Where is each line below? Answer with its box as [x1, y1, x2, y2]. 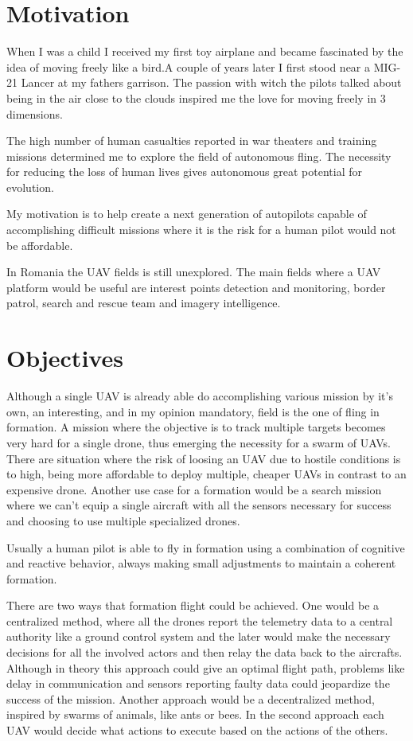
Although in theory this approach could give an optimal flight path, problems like [6, 659, 405, 676]
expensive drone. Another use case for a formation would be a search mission [6, 481, 382, 497]
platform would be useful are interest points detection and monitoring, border [6, 279, 386, 295]
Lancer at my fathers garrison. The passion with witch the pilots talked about [21, 74, 402, 91]
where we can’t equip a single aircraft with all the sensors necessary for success [6, 497, 392, 513]
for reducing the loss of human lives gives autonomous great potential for [6, 163, 362, 180]
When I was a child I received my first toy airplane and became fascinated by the [6, 43, 403, 60]
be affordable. [6, 236, 73, 253]
